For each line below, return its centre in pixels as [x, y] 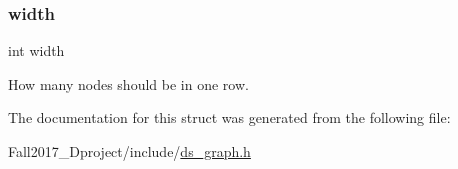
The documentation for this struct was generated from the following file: [229, 117]
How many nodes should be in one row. [128, 83]
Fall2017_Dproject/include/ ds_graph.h [129, 151]
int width [36, 50]
